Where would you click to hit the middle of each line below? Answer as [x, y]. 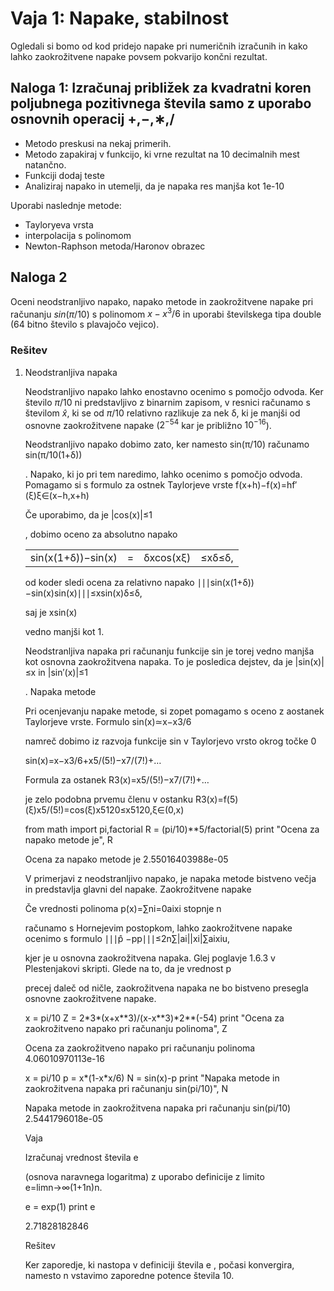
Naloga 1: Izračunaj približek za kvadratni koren [161, 88]
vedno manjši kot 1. [64, 632]
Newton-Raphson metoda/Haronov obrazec [115, 246]
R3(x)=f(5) [216, 799]
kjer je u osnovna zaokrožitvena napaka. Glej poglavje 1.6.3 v [150, 958]
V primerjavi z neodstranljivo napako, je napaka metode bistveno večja [170, 879]
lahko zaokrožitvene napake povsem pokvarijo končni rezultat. [139, 56]
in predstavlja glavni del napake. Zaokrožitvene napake [138, 889]
